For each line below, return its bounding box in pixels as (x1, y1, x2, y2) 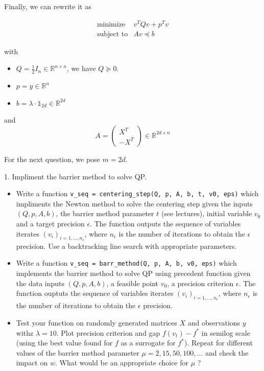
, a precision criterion (167, 277, 234, 288)
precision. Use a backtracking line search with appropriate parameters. (16, 240, 237, 251)
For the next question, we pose (4, 153, 100, 164)
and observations (187, 317, 241, 328)
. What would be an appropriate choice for (55, 357, 189, 368)
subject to (97, 30, 128, 38)
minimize (97, 20, 126, 28)
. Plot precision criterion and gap (56, 327, 160, 338)
